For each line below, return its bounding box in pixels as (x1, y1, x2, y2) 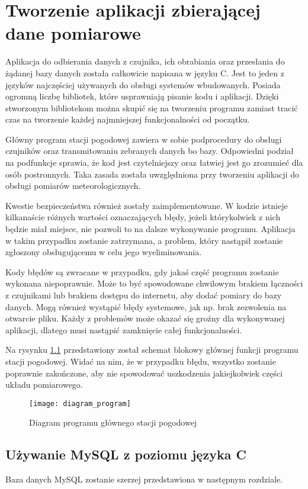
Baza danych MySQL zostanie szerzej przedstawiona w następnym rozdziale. (5, 473, 283, 485)
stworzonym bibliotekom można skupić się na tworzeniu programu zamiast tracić (5, 101, 298, 114)
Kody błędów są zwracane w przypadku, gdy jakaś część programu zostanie (5, 265, 279, 278)
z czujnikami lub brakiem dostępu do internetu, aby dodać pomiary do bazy (5, 289, 282, 301)
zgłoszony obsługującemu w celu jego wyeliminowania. (5, 246, 202, 258)
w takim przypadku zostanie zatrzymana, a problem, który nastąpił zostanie (5, 234, 283, 246)
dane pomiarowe (5, 21, 141, 45)
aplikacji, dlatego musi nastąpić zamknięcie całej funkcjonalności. (5, 323, 242, 336)
